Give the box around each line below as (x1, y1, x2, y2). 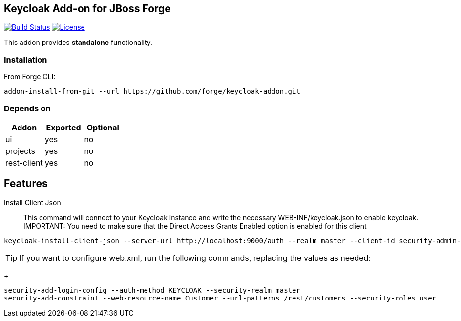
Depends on (4, 103, 51, 113)
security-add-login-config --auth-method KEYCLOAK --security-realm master (4, 286, 300, 294)
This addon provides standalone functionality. (4, 38, 153, 47)
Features (4, 177, 48, 190)
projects (5, 146, 36, 156)
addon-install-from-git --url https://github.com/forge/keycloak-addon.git (4, 87, 300, 96)
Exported (46, 122, 81, 132)
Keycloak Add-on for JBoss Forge (4, 2, 171, 15)
